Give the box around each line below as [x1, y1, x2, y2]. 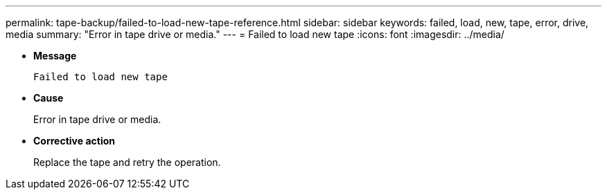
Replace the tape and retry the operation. [33, 156, 221, 168]
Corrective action [33, 135, 115, 147]
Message [33, 50, 77, 62]
